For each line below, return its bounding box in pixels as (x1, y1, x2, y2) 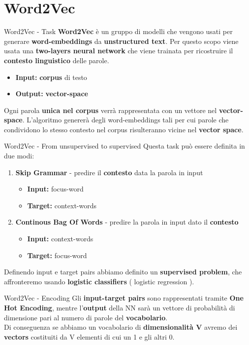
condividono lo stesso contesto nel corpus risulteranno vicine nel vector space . (4, 124, 244, 134)
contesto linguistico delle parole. (4, 55, 109, 65)
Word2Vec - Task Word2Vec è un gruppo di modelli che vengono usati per (4, 26, 233, 37)
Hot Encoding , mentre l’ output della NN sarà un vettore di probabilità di (4, 303, 235, 312)
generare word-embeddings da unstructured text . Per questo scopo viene (4, 36, 239, 46)
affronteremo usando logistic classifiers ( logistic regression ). (4, 276, 194, 286)
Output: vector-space (15, 88, 88, 99)
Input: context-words (27, 233, 93, 244)
